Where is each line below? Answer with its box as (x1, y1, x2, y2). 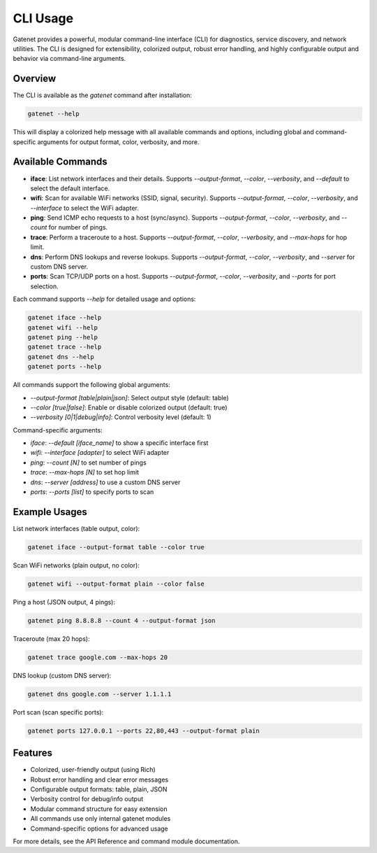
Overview (13, 73, 57, 85)
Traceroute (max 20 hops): (13, 634, 90, 643)
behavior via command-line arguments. (13, 55, 126, 63)
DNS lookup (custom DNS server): (13, 671, 112, 679)
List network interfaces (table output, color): (13, 524, 140, 533)
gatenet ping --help (27, 333, 98, 341)
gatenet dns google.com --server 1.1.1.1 (27, 690, 172, 698)
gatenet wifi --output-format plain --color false (27, 579, 205, 588)
